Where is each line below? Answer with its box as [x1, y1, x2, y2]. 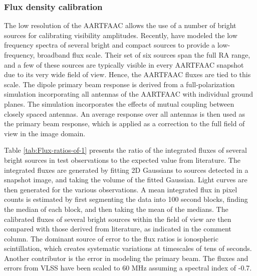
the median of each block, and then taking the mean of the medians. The [4, 203, 228, 214]
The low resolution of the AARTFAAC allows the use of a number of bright [4, 20, 236, 31]
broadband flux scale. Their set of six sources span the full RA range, [37, 50, 250, 60]
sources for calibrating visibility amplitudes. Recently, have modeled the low [4, 30, 237, 40]
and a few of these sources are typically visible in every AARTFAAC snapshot [4, 59, 244, 70]
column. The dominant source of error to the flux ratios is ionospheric [4, 233, 218, 243]
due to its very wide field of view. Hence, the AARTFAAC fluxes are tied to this [4, 69, 251, 80]
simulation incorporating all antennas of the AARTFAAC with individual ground [4, 89, 253, 99]
